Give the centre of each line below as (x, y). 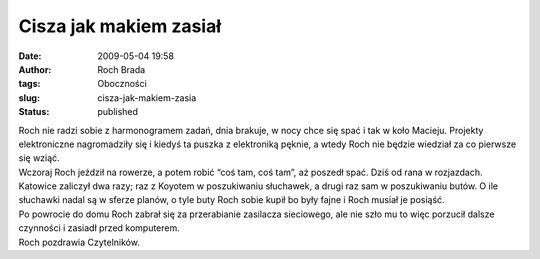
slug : (29, 97)
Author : (35, 69)
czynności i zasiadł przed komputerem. (99, 228)
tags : (29, 84)
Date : (30, 56)
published (118, 112)
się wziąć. (39, 158)
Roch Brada (121, 69)
